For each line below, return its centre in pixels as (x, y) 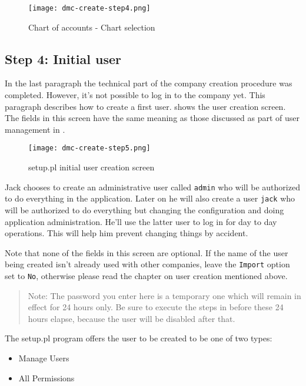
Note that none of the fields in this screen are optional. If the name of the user (147, 252)
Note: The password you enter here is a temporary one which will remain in (164, 295)
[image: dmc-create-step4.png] (89, 8)
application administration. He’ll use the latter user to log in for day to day (141, 221)
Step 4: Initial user (63, 58)
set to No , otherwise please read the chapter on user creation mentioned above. (146, 276)
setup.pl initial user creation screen (92, 167)
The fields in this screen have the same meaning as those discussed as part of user (152, 118)
